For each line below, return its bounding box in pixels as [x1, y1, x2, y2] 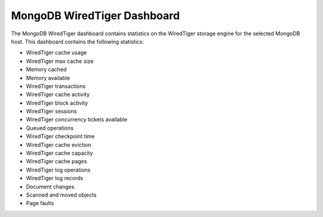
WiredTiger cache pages [26, 158, 87, 165]
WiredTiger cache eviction [26, 141, 92, 148]
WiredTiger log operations [26, 166, 91, 173]
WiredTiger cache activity [26, 91, 90, 98]
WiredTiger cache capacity [26, 149, 93, 157]
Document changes [26, 183, 75, 190]
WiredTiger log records [26, 175, 84, 182]
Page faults [26, 200, 54, 207]
